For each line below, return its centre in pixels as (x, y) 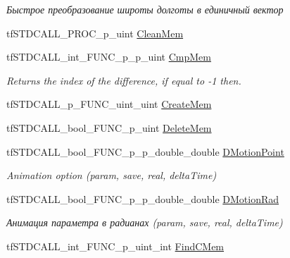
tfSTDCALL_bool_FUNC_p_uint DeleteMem (109, 127)
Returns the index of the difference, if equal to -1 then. (124, 80)
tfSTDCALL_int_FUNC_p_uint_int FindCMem (115, 246)
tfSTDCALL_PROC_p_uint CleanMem (95, 33)
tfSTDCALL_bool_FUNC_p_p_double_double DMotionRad (143, 198)
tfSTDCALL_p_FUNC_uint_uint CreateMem (109, 104)
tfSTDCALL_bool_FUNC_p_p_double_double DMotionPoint (145, 151)
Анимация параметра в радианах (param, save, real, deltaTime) (145, 222)
